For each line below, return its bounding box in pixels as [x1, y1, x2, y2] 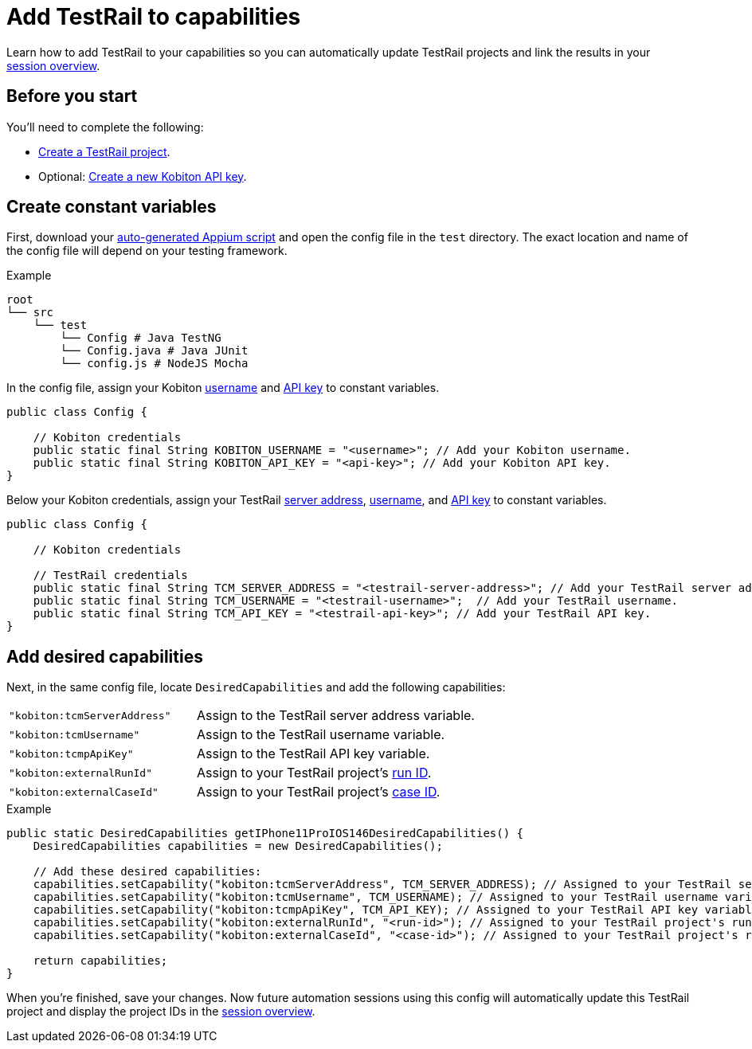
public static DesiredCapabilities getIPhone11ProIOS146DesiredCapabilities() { [6, 827, 524, 840]
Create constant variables [6, 197, 217, 217]
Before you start [6, 86, 138, 107]
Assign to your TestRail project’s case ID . [196, 784, 441, 800]
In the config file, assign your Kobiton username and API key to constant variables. [6, 381, 440, 395]
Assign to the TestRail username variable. [196, 726, 445, 743]
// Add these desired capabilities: [33, 865, 262, 879]
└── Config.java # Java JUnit [60, 344, 249, 358]
